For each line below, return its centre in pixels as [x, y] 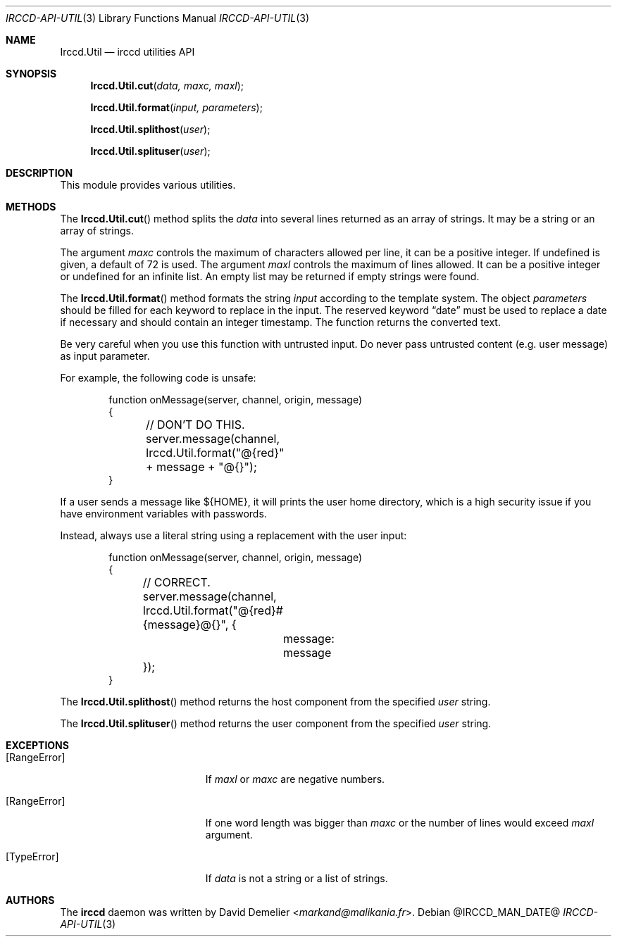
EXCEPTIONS [37, 745]
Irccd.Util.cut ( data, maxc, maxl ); [167, 86]
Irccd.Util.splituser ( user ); [150, 151]
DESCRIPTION [39, 173]
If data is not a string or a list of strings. [297, 878]
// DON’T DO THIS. [195, 425]
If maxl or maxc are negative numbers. [295, 779]
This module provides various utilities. [148, 185]
